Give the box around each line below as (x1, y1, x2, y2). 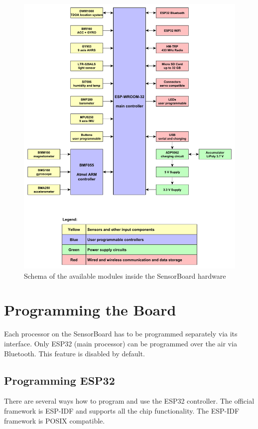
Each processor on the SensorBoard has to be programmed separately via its (4, 328, 238, 339)
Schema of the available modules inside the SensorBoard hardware (24, 270, 226, 281)
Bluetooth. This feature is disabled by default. (4, 348, 145, 358)
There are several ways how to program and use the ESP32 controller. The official (4, 396, 255, 406)
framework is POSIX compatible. (4, 415, 105, 426)
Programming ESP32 (4, 372, 115, 388)
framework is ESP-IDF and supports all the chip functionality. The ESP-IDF (4, 405, 240, 416)
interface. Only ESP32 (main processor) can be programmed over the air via (4, 338, 237, 348)
